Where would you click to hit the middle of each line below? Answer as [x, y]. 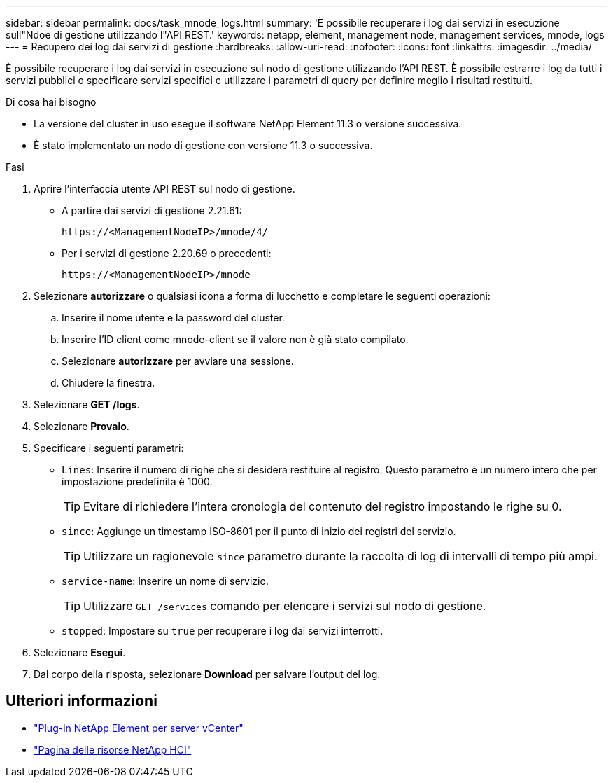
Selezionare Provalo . [82, 426]
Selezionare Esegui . [80, 652]
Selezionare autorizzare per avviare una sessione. [178, 361]
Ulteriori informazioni [82, 701]
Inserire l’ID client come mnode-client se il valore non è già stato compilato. [235, 339]
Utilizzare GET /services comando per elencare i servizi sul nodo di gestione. [285, 606]
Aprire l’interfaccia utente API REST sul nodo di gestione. [164, 189]
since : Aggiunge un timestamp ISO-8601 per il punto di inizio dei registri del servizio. [259, 531]
